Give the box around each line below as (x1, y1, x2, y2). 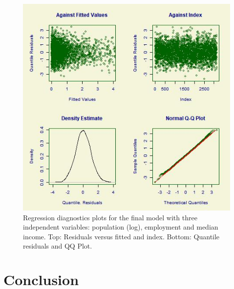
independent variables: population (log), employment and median (23, 222, 218, 232)
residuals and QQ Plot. (23, 241, 92, 251)
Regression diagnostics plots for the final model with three (23, 212, 197, 222)
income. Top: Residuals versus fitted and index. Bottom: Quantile (23, 231, 220, 241)
